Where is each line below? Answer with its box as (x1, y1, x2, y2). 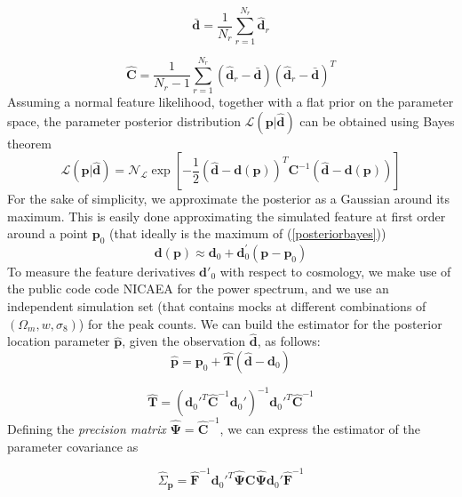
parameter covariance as (7, 437, 139, 455)
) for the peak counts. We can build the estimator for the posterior (78, 314, 442, 333)
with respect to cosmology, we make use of (219, 261, 451, 280)
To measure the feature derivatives (7, 261, 195, 280)
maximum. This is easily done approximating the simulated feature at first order (7, 206, 446, 225)
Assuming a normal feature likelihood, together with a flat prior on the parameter (7, 92, 454, 111)
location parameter (7, 332, 110, 350)
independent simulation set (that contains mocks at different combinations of (7, 296, 426, 315)
